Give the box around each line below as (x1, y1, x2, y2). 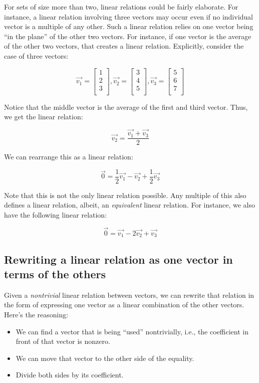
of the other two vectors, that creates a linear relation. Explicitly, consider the (4, 41, 244, 51)
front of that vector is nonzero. (16, 336, 110, 346)
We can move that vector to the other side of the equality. (16, 352, 194, 363)
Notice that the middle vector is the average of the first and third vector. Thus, (4, 101, 248, 112)
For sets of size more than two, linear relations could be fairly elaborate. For (4, 2, 238, 12)
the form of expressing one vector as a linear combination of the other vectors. (4, 299, 244, 310)
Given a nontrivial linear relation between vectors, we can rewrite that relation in (4, 289, 254, 300)
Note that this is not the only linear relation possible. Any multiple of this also (4, 189, 246, 200)
